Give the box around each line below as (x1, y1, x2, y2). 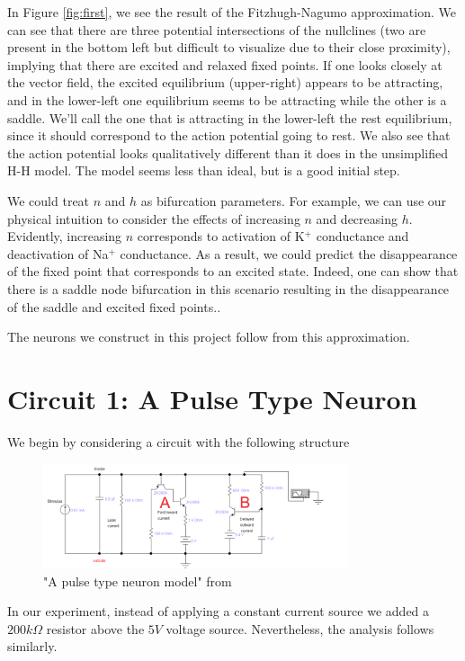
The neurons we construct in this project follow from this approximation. (7, 327, 410, 346)
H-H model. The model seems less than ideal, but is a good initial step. (7, 161, 400, 180)
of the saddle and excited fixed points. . (7, 297, 221, 316)
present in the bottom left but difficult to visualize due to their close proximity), (7, 38, 451, 57)
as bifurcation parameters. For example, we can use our (140, 191, 447, 210)
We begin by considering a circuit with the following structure (7, 432, 350, 451)
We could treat (7, 191, 90, 210)
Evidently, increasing (7, 227, 122, 246)
